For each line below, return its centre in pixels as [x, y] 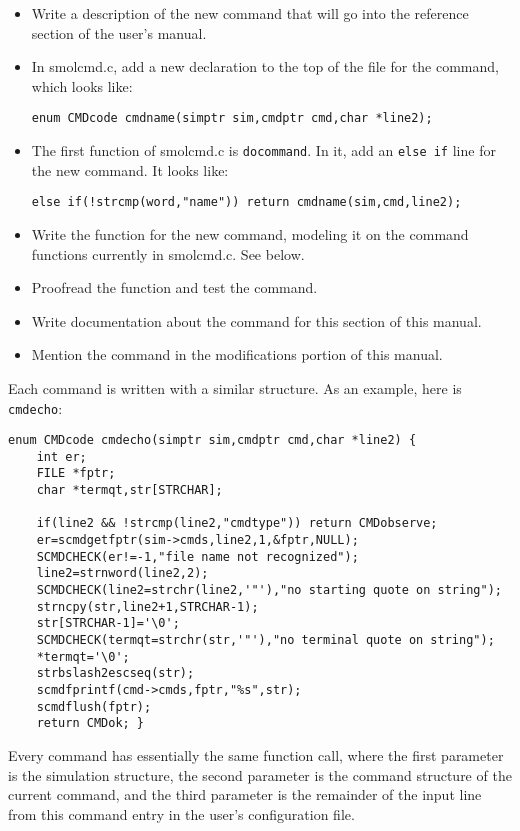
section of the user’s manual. [119, 32]
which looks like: [82, 85]
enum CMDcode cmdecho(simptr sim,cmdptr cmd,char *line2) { [212, 440]
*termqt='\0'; [83, 656]
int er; [61, 456]
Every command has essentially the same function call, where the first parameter [256, 754]
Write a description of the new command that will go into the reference [250, 13]
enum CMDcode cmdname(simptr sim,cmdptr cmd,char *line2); [232, 118]
